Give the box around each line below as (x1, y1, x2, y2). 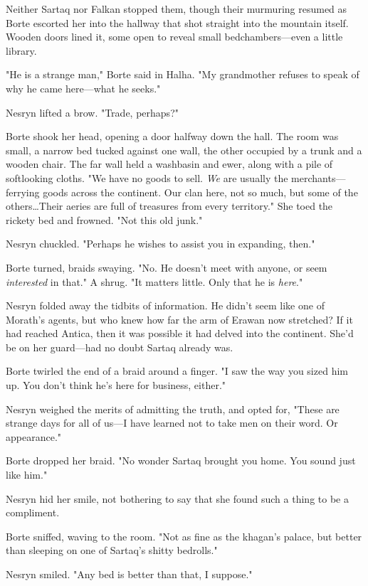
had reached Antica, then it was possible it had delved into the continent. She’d (6, 326, 354, 341)
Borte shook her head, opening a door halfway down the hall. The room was (6, 129, 339, 144)
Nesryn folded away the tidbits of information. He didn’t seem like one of (6, 298, 325, 313)
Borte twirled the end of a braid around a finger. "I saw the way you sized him (6, 363, 348, 378)
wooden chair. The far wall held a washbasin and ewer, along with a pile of (6, 156, 333, 171)
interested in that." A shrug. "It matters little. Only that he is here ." (6, 274, 303, 289)
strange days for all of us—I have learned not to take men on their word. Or (6, 415, 338, 430)
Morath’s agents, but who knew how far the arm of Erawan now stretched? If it (6, 311, 353, 326)
